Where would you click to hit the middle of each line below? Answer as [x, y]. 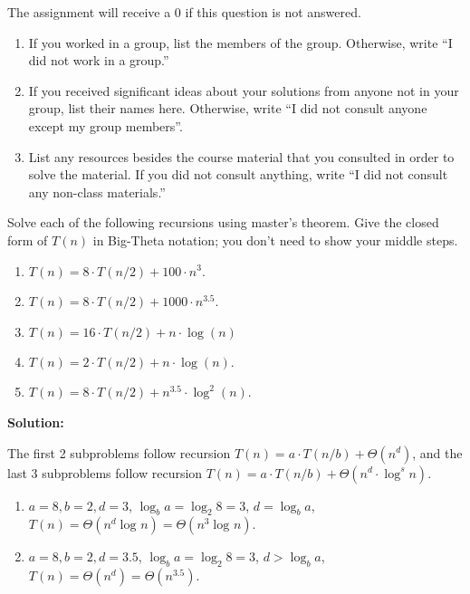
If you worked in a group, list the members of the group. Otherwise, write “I [240, 42]
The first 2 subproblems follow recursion [119, 452]
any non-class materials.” [97, 192]
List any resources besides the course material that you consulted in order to [241, 156]
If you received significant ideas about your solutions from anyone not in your [244, 90]
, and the [437, 452]
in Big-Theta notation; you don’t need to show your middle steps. [275, 240]
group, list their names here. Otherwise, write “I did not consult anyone [228, 108]
